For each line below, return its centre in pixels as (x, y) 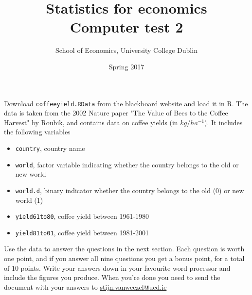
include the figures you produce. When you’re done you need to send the (112, 277)
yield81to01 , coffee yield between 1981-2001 (82, 232)
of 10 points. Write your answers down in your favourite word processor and (117, 268)
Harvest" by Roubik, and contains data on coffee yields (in (91, 122)
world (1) (29, 200)
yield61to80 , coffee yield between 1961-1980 (82, 216)
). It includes (224, 122)
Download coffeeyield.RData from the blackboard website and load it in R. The (126, 103)
